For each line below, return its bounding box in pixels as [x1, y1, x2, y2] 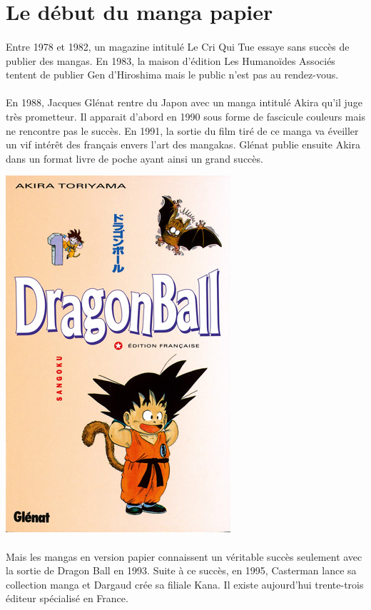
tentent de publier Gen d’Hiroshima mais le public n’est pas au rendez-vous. [6, 67, 339, 82]
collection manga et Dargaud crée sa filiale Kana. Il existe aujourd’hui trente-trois [6, 576, 364, 591]
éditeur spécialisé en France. [6, 591, 128, 606]
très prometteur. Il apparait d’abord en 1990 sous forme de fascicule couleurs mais [6, 108, 365, 123]
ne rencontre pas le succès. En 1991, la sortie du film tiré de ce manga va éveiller [6, 123, 359, 138]
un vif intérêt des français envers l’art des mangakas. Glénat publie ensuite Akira [6, 137, 360, 152]
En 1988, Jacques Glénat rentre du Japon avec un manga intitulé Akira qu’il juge [6, 95, 362, 110]
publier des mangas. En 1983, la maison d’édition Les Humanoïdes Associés [6, 53, 335, 68]
